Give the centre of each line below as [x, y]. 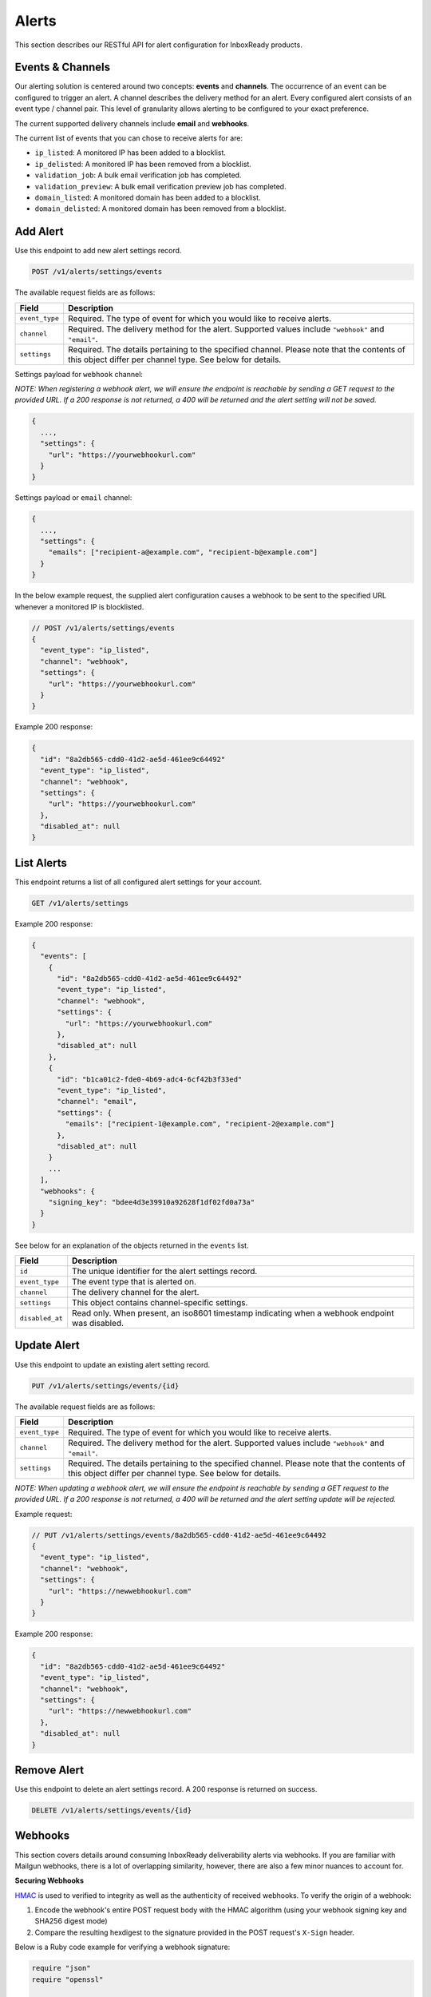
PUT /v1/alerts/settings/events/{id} [105, 1386]
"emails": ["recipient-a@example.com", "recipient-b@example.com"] [183, 552]
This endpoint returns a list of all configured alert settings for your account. [138, 882]
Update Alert [47, 1346]
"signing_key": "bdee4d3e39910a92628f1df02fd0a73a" [152, 1202]
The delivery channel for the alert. [136, 1292]
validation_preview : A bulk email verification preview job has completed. [160, 186]
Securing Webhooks [49, 1880]
